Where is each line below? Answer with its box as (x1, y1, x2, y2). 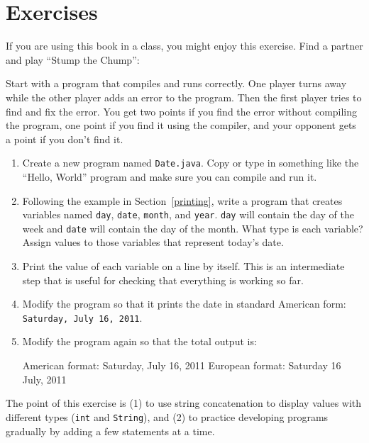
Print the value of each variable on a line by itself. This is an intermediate (22, 259, 345, 274)
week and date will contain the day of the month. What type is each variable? (22, 220, 363, 235)
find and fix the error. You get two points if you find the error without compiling (6, 103, 358, 118)
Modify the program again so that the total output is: (22, 334, 257, 349)
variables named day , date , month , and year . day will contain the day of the (22, 207, 354, 222)
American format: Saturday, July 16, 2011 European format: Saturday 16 (22, 358, 341, 373)
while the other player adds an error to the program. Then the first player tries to (6, 89, 362, 104)
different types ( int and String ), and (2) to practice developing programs (6, 409, 329, 424)
